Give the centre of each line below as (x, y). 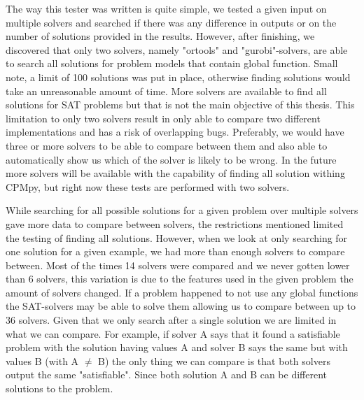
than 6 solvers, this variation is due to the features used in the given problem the (180, 279)
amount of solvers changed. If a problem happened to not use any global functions (182, 292)
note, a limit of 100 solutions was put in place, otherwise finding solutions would (178, 77)
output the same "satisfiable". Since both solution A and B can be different (167, 374)
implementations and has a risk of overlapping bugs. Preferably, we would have (175, 132)
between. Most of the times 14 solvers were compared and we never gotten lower (178, 265)
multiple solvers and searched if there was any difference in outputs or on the (171, 22)
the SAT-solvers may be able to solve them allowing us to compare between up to (181, 306)
